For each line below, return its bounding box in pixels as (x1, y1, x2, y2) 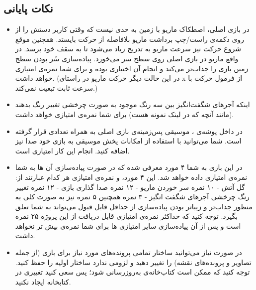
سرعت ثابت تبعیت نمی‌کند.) (15, 82, 98, 93)
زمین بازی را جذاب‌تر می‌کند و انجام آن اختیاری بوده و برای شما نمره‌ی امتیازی (15, 63, 249, 73)
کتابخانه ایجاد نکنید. (15, 276, 71, 287)
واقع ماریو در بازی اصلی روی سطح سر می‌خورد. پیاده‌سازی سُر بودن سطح (15, 53, 239, 63)
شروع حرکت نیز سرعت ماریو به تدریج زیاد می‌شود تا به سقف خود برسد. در (15, 43, 241, 54)
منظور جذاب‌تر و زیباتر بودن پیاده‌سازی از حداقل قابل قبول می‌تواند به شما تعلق (15, 201, 253, 211)
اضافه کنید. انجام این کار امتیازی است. (15, 145, 130, 155)
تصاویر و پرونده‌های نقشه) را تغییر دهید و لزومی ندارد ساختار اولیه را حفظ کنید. (15, 257, 252, 267)
